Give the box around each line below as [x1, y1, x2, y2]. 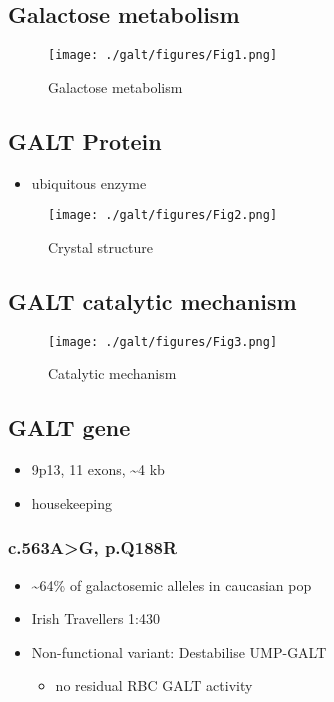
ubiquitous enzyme [31, 172, 147, 193]
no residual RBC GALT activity [55, 675, 253, 696]
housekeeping [31, 492, 112, 513]
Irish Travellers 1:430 [31, 608, 161, 629]
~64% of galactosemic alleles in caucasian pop [31, 574, 312, 595]
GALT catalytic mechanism [8, 285, 297, 316]
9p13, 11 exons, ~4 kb [31, 459, 165, 480]
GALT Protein [8, 125, 162, 156]
